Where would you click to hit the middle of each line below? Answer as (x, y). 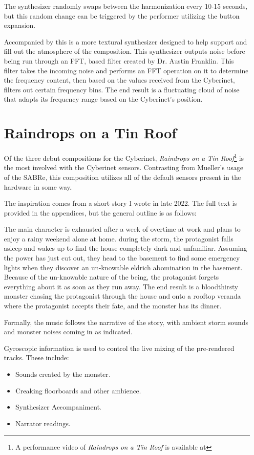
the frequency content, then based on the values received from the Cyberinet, (119, 80)
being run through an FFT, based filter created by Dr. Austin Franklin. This (119, 60)
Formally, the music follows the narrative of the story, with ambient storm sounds (126, 322)
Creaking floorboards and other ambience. (78, 390)
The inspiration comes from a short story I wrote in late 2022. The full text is (120, 203)
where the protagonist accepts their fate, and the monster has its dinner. (113, 306)
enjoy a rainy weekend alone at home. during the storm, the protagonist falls (119, 238)
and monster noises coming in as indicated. (68, 332)
